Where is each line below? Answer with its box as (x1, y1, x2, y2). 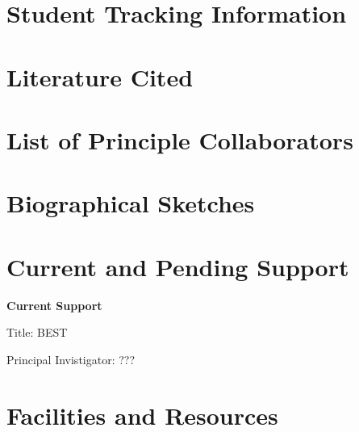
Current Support (6, 296, 102, 313)
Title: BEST (6, 324, 68, 341)
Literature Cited (6, 60, 194, 93)
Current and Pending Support (6, 250, 349, 283)
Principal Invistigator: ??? (6, 350, 136, 367)
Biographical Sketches (6, 187, 255, 220)
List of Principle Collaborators (6, 123, 353, 156)
